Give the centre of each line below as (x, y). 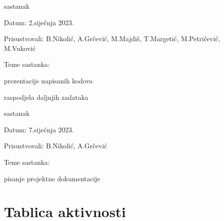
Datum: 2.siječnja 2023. (39, 22)
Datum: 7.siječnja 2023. (39, 129)
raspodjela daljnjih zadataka (46, 97)
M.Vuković (20, 48)
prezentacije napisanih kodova (48, 80)
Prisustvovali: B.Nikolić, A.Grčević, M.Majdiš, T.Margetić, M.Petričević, (112, 39)
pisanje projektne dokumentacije (52, 178)
